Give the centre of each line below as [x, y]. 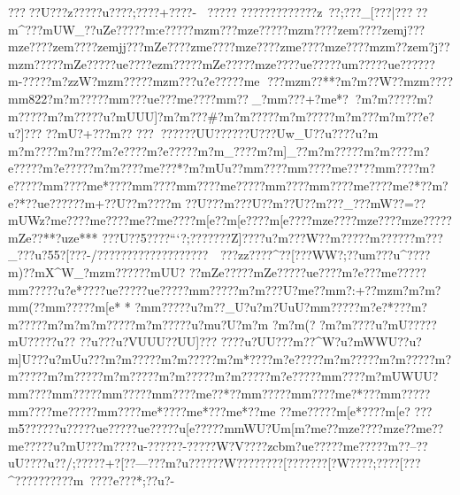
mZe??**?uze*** [53, 237]
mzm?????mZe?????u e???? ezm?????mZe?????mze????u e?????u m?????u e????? [219, 63]
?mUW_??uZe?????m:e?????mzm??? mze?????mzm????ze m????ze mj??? [231, 29]
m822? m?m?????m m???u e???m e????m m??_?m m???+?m [175, 98]
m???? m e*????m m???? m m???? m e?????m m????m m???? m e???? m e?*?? [242, 185]
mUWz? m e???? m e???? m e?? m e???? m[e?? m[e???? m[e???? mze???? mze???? [205, 220]
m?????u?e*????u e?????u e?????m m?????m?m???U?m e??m [177, 289]
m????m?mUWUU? [385, 376]
